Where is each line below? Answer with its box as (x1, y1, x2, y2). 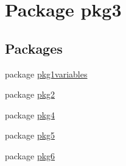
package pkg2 (5, 88, 55, 101)
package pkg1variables (5, 67, 88, 80)
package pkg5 (5, 129, 55, 142)
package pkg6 (5, 149, 55, 162)
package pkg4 (5, 108, 55, 121)
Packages (5, 38, 63, 57)
